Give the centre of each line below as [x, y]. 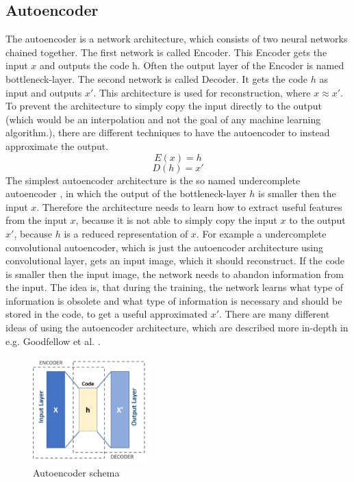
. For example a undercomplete [261, 233]
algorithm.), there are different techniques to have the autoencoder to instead [168, 132]
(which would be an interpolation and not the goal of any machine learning [163, 119]
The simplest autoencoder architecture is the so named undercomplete [153, 180]
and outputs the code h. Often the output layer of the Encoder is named [192, 65]
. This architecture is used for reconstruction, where [202, 92]
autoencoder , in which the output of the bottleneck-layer [126, 193]
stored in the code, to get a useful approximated [107, 314]
